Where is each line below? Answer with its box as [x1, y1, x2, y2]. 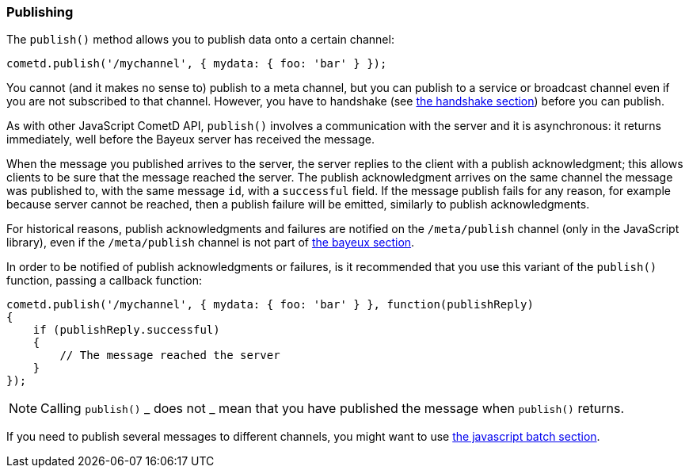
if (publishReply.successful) [32, 323, 220, 337]
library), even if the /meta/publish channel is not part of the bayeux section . [6, 235, 415, 250]
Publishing [6, 4, 74, 20]
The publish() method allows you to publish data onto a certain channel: [6, 32, 394, 47]
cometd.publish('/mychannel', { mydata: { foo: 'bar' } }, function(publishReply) [6, 298, 534, 312]
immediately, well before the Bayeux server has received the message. [6, 132, 375, 147]
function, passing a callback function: [6, 273, 203, 288]
